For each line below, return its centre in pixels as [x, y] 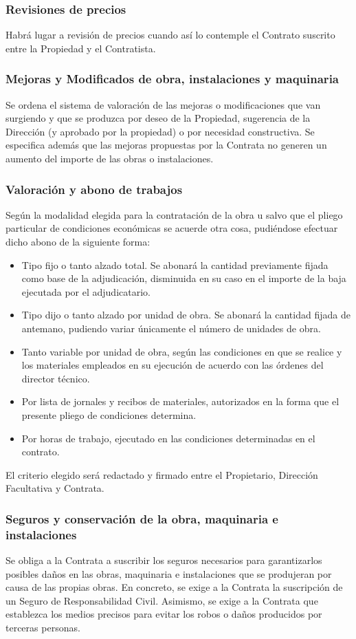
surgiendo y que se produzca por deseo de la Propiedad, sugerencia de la [158, 118]
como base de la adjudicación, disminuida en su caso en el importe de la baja [184, 278]
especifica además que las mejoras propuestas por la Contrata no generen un [166, 145]
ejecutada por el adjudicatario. [86, 291]
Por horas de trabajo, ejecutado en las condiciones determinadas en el [168, 438]
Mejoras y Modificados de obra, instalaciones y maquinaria [172, 79]
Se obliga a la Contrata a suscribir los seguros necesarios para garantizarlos [164, 560]
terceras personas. [43, 628]
